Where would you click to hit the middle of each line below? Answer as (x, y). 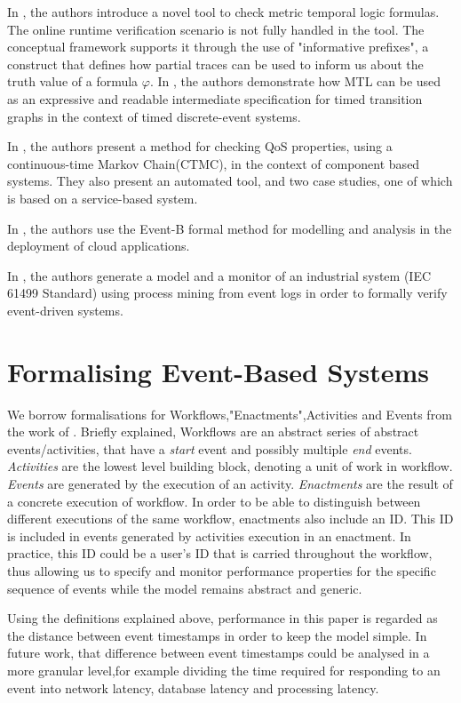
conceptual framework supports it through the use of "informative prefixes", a (218, 47)
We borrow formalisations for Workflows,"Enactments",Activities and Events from (230, 414)
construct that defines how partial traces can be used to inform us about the (215, 64)
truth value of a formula (73, 81)
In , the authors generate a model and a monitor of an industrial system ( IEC (219, 275)
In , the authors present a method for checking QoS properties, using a (200, 146)
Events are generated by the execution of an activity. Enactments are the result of (230, 483)
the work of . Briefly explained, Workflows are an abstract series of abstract (213, 431)
